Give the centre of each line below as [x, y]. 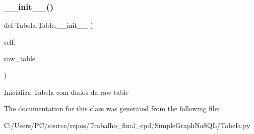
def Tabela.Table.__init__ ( [48, 25]
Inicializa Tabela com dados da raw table [66, 92]
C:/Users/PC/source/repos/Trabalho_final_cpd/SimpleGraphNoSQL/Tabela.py [127, 125]
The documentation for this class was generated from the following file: [112, 108]
